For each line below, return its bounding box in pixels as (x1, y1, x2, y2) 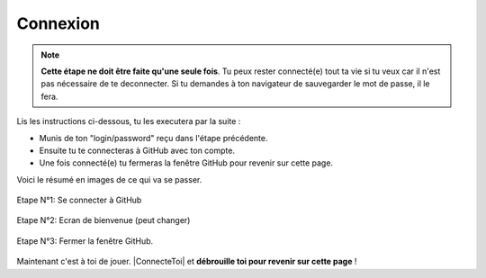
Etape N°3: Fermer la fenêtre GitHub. (16, 235, 154, 247)
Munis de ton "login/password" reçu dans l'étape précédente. (39, 132, 268, 143)
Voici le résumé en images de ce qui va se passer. (16, 174, 202, 184)
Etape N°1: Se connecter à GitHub (16, 194, 142, 206)
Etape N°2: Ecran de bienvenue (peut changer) (16, 215, 191, 226)
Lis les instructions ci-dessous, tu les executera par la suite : (16, 116, 241, 127)
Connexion (16, 13, 101, 33)
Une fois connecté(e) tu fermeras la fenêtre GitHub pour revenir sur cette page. (39, 157, 333, 168)
